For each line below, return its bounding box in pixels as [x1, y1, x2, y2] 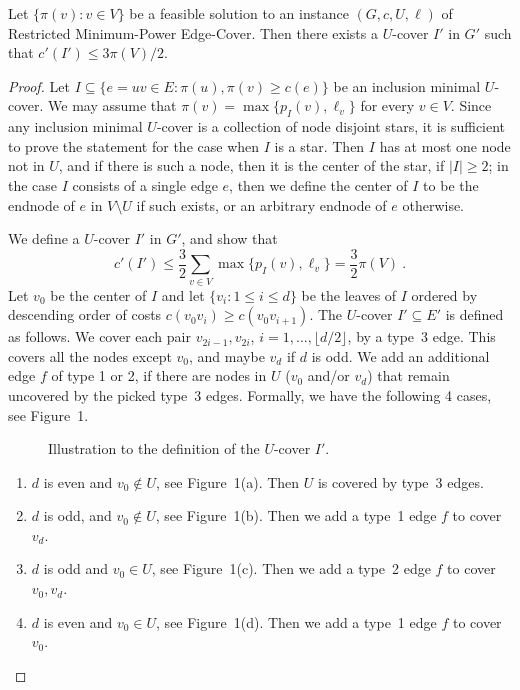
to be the [423, 174, 479, 195]
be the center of [50, 284, 147, 305]
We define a [8, 228, 80, 249]
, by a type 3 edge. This [347, 326, 496, 347]
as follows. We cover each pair [8, 326, 191, 347]
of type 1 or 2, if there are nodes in [51, 365, 267, 386]
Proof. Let [8, 75, 70, 96]
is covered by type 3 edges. [317, 471, 484, 492]
